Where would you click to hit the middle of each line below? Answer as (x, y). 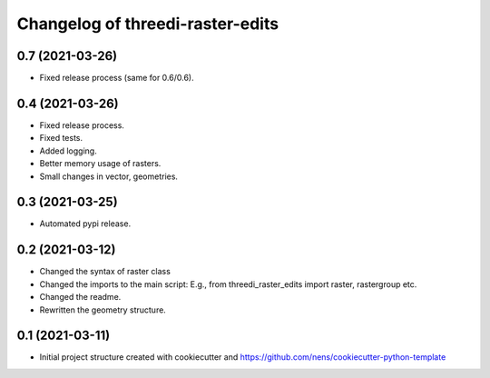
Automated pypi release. (85, 224)
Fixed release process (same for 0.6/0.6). (117, 78)
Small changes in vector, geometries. (109, 176)
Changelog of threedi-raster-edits (148, 24)
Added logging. (68, 151)
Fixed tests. (61, 138)
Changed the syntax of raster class (105, 272)
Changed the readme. (80, 297)
